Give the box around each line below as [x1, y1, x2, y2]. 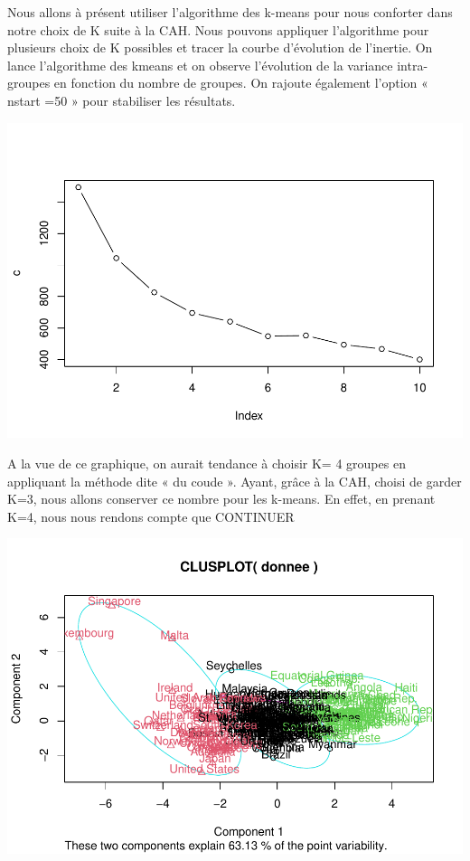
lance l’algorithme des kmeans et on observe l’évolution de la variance [7, 55, 393, 74]
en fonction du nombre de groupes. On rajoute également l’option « [53, 73, 428, 92]
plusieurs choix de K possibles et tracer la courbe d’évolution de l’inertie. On [7, 38, 433, 57]
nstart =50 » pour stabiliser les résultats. [7, 90, 236, 109]
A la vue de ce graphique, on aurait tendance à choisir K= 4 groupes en [7, 454, 406, 473]
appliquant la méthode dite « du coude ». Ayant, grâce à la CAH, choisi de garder [7, 471, 462, 490]
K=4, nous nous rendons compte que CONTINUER [7, 506, 295, 525]
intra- [397, 55, 428, 74]
